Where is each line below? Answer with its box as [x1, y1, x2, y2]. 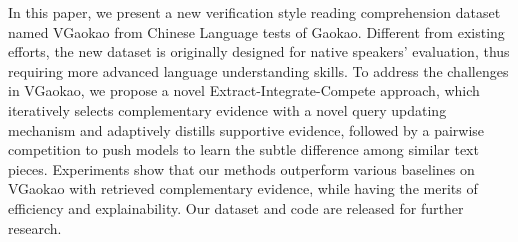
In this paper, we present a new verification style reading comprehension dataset [8, 2, 501, 22]
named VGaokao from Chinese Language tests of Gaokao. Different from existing [8, 21, 505, 42]
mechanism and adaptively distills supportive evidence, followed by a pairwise [8, 119, 485, 140]
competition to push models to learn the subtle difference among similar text [8, 139, 479, 160]
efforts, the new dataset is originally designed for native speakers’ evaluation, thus [8, 41, 510, 62]
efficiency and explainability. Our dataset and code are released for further [8, 197, 464, 218]
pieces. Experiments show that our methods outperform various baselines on [8, 158, 475, 179]
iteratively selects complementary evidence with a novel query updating [8, 99, 447, 120]
